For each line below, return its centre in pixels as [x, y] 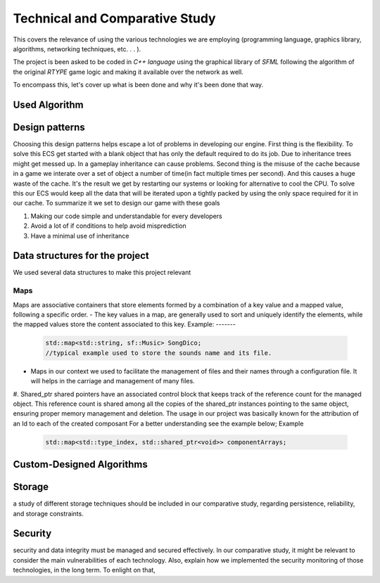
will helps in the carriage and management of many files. [113, 381]
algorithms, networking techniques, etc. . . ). [77, 49]
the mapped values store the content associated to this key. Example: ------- [124, 324]
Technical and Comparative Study [114, 18]
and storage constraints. [48, 513]
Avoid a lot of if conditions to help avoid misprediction [108, 226]
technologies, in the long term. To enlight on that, [84, 570]
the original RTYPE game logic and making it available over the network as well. [128, 72]
